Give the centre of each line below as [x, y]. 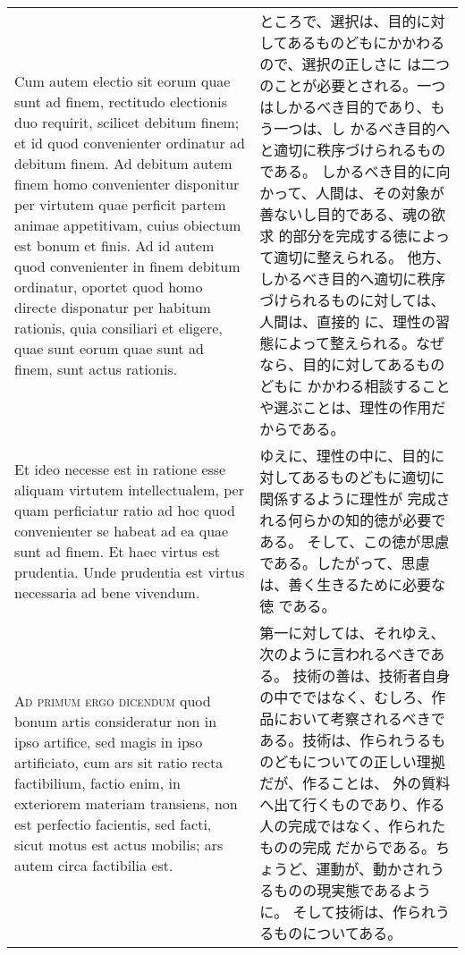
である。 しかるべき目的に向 [355, 171]
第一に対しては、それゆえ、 [352, 633]
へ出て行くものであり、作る [352, 804]
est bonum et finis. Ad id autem [114, 245]
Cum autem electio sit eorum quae [123, 80]
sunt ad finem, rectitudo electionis [121, 101]
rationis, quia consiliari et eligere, [118, 327]
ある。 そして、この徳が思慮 [355, 541]
